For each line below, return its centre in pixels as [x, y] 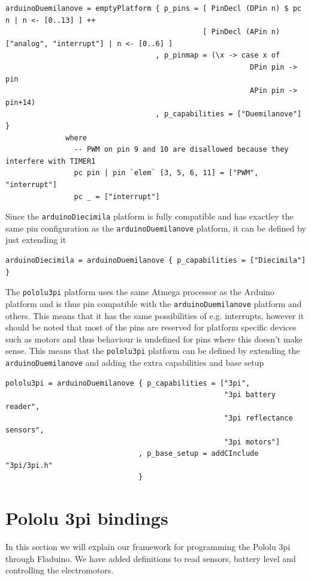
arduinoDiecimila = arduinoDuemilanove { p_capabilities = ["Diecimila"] [156, 260]
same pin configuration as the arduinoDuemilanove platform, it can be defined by [156, 228]
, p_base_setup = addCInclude [198, 454]
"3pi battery [250, 395]
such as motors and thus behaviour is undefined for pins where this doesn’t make [154, 339]
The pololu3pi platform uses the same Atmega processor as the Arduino [140, 292]
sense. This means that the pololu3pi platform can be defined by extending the [153, 351]
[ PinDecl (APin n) [241, 32]
